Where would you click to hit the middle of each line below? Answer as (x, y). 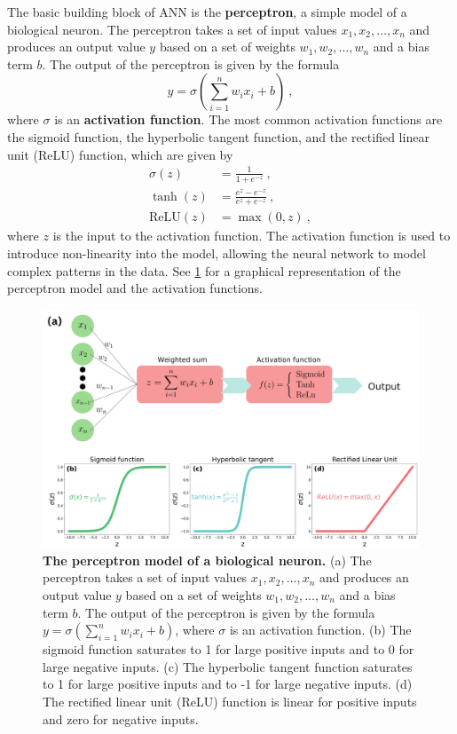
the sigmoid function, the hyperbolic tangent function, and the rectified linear (218, 136)
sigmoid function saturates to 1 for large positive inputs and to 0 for (228, 649)
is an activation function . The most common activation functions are (248, 119)
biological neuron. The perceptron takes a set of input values (172, 29)
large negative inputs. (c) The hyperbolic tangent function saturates (228, 666)
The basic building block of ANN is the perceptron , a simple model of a (207, 12)
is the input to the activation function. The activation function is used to (252, 236)
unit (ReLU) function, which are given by (120, 154)
